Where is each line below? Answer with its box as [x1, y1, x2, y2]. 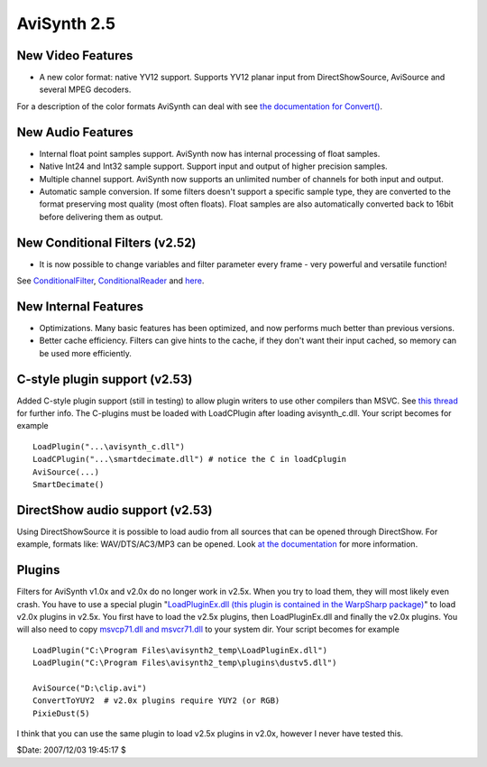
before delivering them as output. [39, 211, 164, 222]
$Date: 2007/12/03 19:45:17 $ [16, 744, 126, 755]
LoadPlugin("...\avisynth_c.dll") [32, 441, 185, 451]
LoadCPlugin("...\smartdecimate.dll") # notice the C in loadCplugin [32, 454, 347, 465]
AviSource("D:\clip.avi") [32, 682, 148, 693]
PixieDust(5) [32, 708, 90, 718]
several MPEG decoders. [39, 84, 132, 95]
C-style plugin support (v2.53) [16, 371, 193, 387]
